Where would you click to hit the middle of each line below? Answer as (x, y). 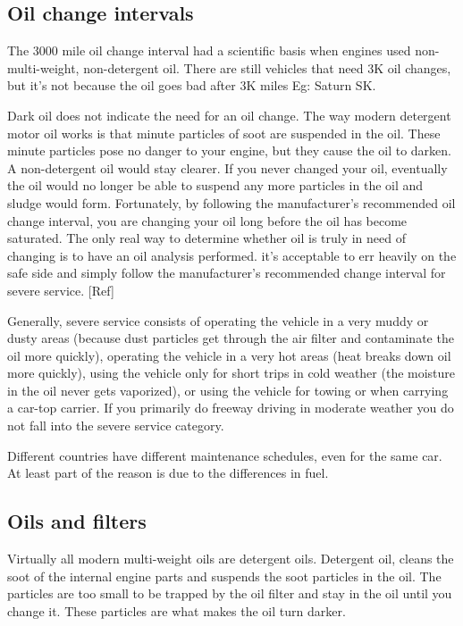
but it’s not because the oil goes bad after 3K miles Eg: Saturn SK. (192, 85)
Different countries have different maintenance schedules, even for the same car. (225, 455)
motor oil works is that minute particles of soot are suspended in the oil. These (224, 133)
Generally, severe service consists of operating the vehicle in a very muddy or (218, 320)
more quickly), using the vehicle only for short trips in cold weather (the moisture (231, 373)
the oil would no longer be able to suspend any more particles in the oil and (215, 185)
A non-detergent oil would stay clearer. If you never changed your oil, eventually (227, 167)
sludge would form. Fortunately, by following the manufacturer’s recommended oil (231, 202)
